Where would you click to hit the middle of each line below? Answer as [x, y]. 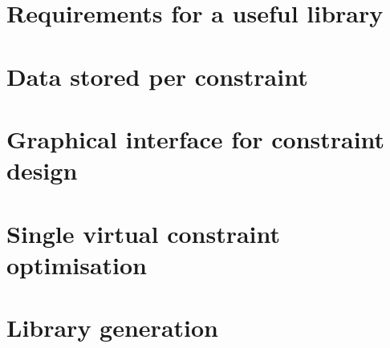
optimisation [77, 264]
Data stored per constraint [157, 76]
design [42, 170]
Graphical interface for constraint [196, 138]
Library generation [112, 328]
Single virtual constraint [144, 233]
